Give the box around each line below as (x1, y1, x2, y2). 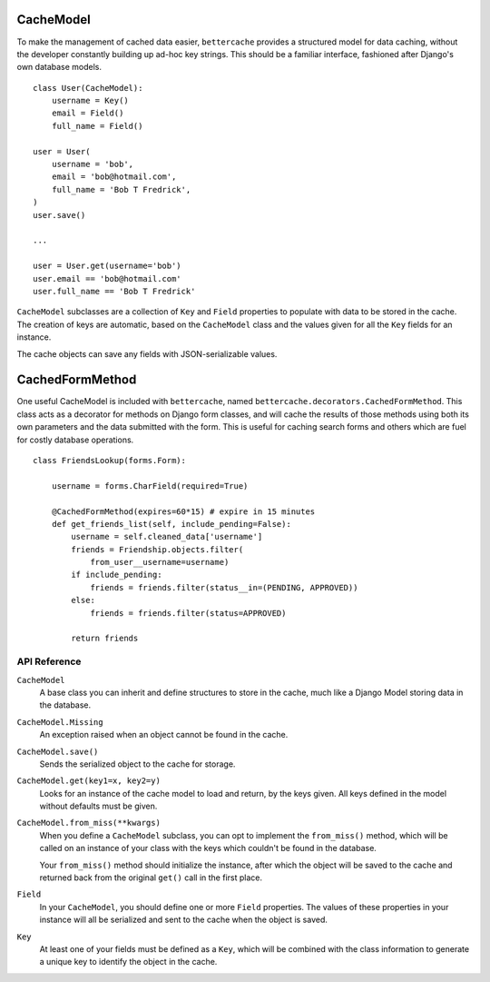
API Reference (16, 655, 82, 668)
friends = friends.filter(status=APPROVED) (90, 608, 287, 618)
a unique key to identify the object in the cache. (39, 957, 218, 967)
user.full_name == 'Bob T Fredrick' (33, 286, 196, 296)
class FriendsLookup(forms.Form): (33, 455, 186, 465)
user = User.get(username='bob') (33, 261, 181, 272)
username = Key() (51, 95, 129, 106)
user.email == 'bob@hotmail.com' (33, 273, 181, 283)
